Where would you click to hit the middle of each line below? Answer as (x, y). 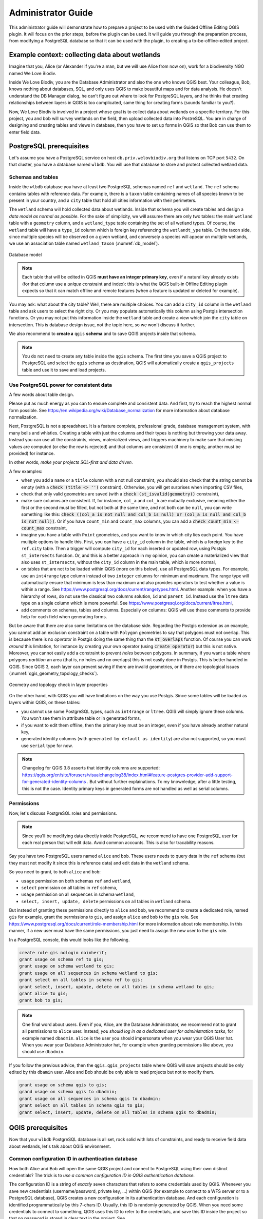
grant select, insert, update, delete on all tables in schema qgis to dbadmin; (118, 1112)
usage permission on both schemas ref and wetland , (76, 881)
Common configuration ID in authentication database (73, 1159)
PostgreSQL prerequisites (49, 146)
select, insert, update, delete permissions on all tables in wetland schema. (106, 901)
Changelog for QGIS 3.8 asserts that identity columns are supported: (91, 768)
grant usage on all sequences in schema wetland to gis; (89, 973)
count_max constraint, (44, 528)
